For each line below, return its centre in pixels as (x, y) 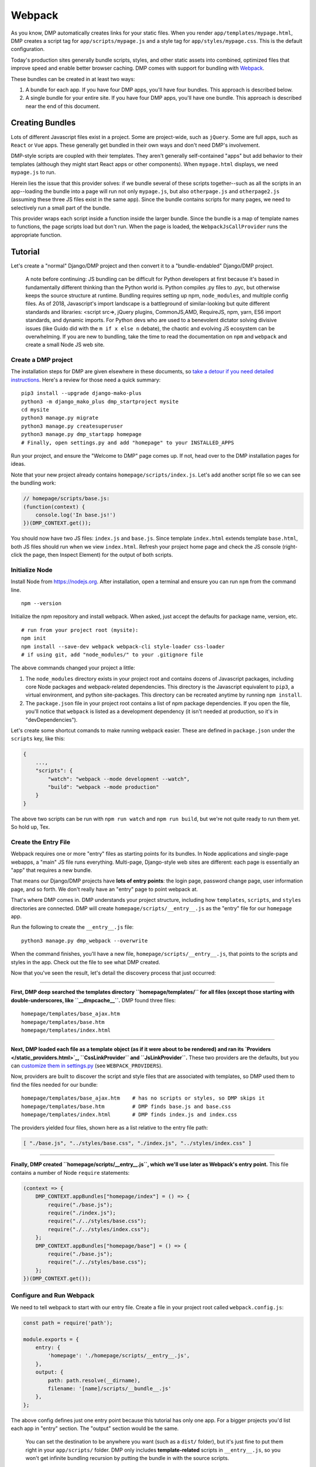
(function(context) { (54, 507)
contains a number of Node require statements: (70, 1172)
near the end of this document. (63, 106)
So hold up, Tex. (30, 827)
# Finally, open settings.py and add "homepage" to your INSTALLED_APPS (128, 442)
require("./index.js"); (82, 1213)
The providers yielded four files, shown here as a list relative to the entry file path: (109, 1128)
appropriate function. (36, 235)
